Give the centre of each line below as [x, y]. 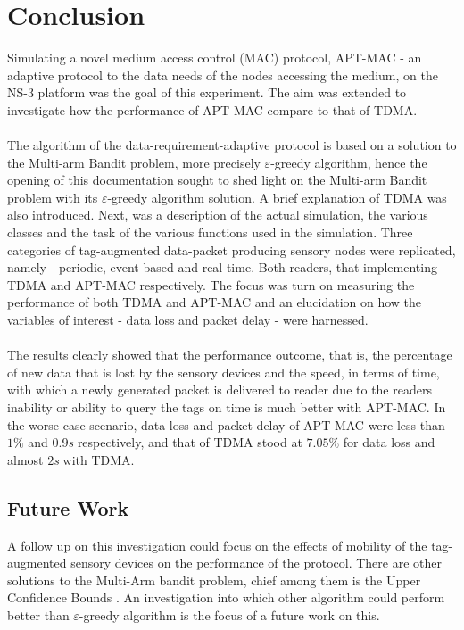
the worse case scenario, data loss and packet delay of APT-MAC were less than [226, 424]
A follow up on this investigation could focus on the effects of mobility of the [217, 545]
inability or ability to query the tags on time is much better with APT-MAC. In [227, 407]
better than [38, 614]
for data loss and [389, 442]
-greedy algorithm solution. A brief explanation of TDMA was [277, 197]
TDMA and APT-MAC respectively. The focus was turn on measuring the [211, 284]
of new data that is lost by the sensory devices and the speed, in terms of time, [224, 372]
